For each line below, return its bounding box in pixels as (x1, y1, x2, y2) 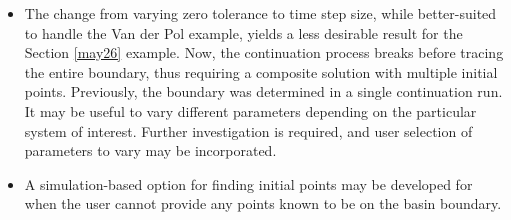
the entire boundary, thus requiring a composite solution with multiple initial (24, 61, 498, 82)
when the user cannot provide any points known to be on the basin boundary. (24, 193, 502, 214)
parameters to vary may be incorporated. (24, 140, 277, 161)
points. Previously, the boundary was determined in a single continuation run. (24, 81, 503, 102)
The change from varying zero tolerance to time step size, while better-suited (24, 3, 497, 23)
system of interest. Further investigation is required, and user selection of (24, 120, 473, 141)
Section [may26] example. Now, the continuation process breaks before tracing (24, 42, 504, 63)
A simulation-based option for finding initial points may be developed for (24, 173, 473, 194)
